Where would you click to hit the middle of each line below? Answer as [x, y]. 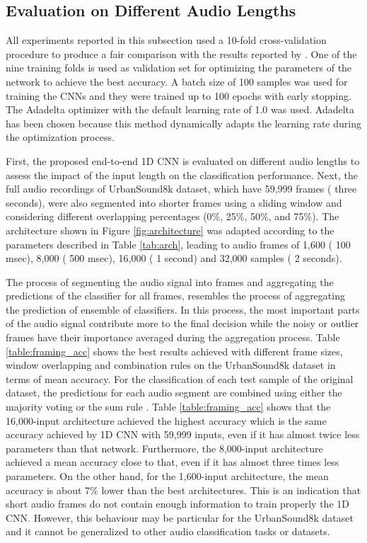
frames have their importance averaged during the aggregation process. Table [173, 337]
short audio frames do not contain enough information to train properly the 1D [177, 504]
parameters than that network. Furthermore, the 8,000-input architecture [164, 448]
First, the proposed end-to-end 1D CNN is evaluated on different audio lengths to [183, 160]
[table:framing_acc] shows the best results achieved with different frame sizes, [174, 351]
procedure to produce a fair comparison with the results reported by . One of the [181, 53]
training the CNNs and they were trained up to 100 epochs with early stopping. [179, 95]
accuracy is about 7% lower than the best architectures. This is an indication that [183, 490]
